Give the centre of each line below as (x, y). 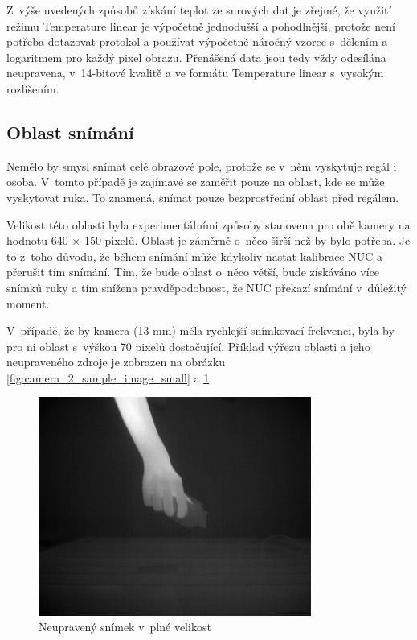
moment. (28, 303)
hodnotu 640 (37, 240)
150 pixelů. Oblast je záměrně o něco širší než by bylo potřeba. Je (247, 240)
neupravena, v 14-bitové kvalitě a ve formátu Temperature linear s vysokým (195, 73)
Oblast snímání (70, 132)
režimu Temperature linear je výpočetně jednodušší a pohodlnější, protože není (201, 25)
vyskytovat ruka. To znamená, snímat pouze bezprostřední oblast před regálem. (203, 197)
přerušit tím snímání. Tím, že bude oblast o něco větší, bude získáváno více (193, 272)
